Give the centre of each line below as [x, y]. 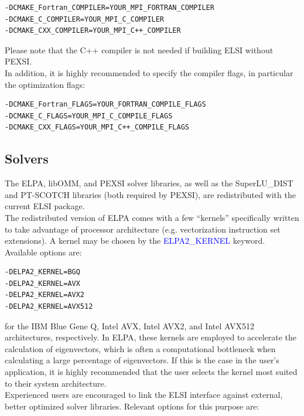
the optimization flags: [45, 84]
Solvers [27, 158]
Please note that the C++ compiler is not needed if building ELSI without [139, 50]
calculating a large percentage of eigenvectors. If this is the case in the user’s [142, 360]
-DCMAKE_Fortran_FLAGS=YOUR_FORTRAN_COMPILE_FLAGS [105, 105]
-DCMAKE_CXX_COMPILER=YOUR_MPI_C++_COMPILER [93, 31]
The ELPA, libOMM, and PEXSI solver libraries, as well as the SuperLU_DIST [149, 183]
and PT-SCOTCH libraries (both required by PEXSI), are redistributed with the [150, 194]
